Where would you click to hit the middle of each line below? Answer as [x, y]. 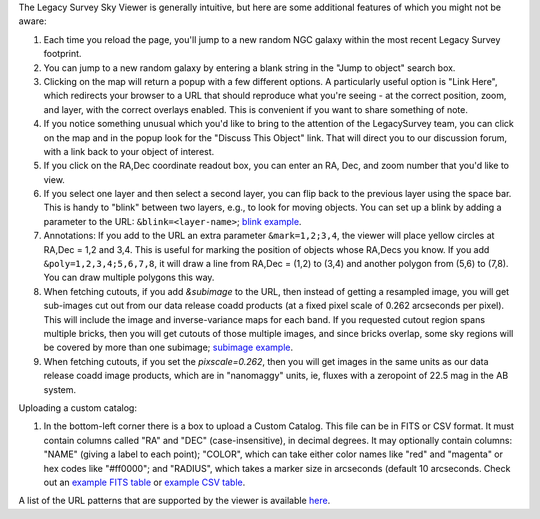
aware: [32, 21]
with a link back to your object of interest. [129, 151]
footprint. [62, 54]
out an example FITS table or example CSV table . [144, 482]
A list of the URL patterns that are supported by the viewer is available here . [174, 501]
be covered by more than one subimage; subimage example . [168, 347]
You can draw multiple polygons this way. [129, 277]
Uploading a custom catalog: [77, 407]
